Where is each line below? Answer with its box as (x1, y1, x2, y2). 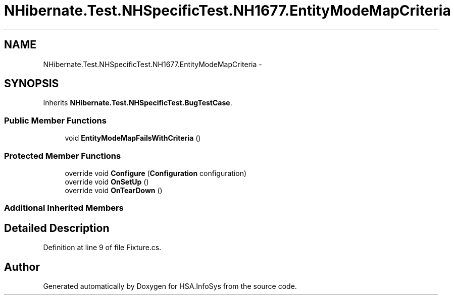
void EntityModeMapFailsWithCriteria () (65, 134, 201, 143)
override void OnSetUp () (65, 177, 149, 186)
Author (4, 260, 40, 273)
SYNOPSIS (4, 77, 59, 90)
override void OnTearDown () (65, 186, 163, 195)
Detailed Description (4, 221, 110, 234)
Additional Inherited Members (4, 203, 124, 213)
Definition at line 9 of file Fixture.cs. (43, 243, 162, 252)
